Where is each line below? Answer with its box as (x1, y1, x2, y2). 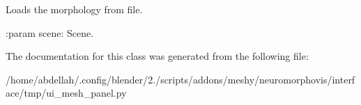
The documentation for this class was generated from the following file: (6, 49, 309, 63)
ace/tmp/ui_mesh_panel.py (6, 86, 127, 100)
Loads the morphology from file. (6, 2, 143, 16)
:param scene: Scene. (6, 25, 94, 40)
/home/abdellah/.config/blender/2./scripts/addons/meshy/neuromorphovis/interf (6, 72, 355, 86)
